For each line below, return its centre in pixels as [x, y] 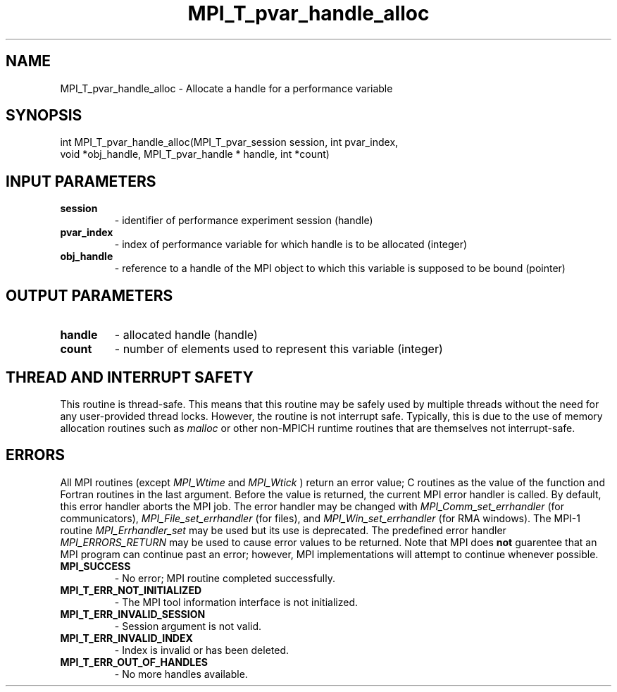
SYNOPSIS [44, 116]
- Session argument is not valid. [188, 626]
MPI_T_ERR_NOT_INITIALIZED [131, 590]
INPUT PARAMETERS [81, 181]
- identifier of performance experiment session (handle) [244, 221]
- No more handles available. [181, 674]
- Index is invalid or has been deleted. [202, 650]
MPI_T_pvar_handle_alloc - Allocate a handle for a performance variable [226, 88]
